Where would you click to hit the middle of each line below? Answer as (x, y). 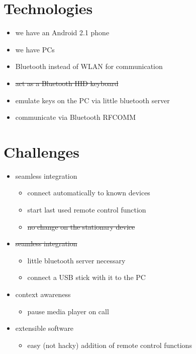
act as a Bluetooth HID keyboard (67, 83)
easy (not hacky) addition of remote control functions (110, 345)
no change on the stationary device (81, 226)
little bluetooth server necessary (76, 260)
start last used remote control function (87, 209)
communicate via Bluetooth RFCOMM (76, 117)
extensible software (44, 328)
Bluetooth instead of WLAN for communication (89, 66)
